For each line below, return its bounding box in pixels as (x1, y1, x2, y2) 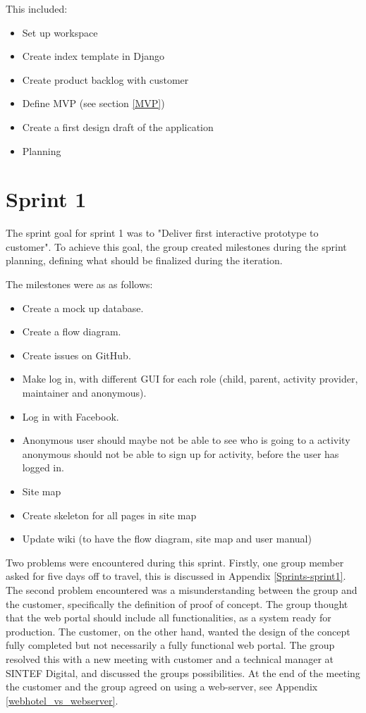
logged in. (22, 460, 64, 475)
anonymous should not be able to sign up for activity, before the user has (22, 446, 339, 461)
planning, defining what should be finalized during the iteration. (6, 253, 283, 268)
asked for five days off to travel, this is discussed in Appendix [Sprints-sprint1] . (6, 569, 346, 583)
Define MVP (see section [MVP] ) (22, 96, 165, 111)
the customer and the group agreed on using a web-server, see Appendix (6, 679, 318, 694)
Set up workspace (22, 25, 98, 39)
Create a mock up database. (22, 300, 144, 315)
